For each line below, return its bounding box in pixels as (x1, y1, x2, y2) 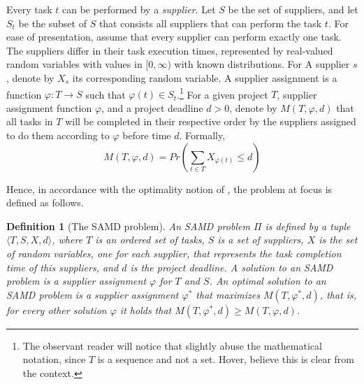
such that (85, 87, 126, 101)
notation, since (22, 352, 86, 367)
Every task (6, 2, 52, 16)
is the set (319, 232, 358, 247)
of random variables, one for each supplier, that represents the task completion (6, 246, 342, 260)
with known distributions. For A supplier (174, 57, 350, 71)
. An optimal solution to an (209, 273, 326, 288)
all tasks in (6, 114, 53, 129)
